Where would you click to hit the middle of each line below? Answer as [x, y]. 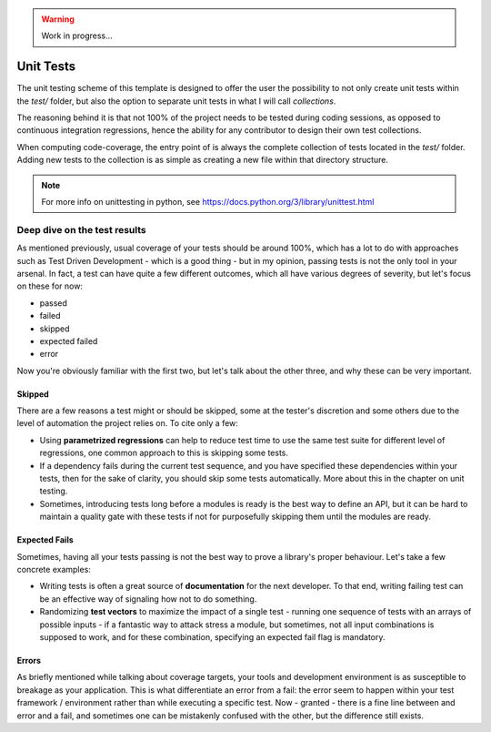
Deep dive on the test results [81, 229]
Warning [58, 19]
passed [54, 303]
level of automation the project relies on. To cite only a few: [127, 423]
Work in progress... [77, 36]
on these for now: [50, 286]
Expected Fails [45, 540]
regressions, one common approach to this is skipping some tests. [164, 453]
